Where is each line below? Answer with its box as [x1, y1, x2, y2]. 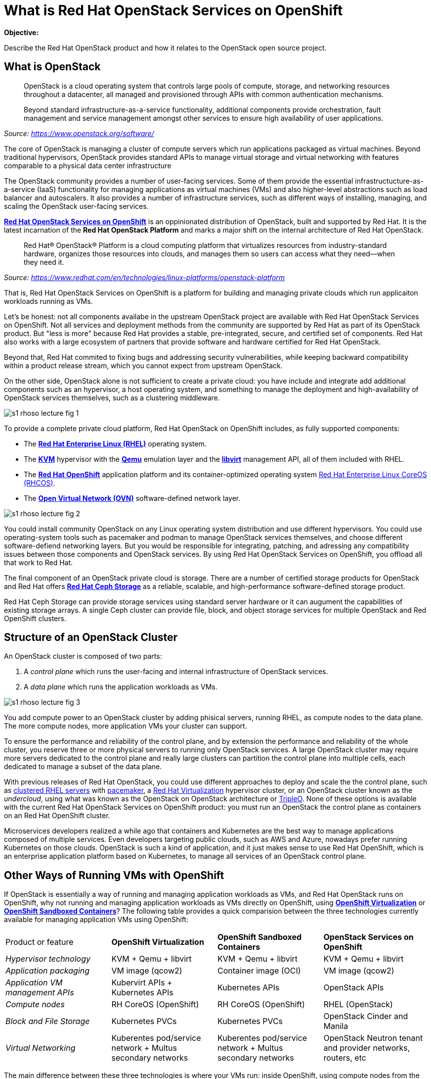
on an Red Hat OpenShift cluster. [4, 811, 110, 820]
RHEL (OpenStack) [323, 999, 393, 1010]
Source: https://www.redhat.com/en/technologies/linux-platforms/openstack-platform [4, 273, 285, 282]
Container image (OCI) [217, 966, 301, 976]
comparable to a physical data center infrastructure [4, 161, 172, 170]
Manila [323, 1021, 348, 1031]
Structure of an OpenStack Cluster [4, 631, 178, 644]
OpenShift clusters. [4, 614, 66, 623]
